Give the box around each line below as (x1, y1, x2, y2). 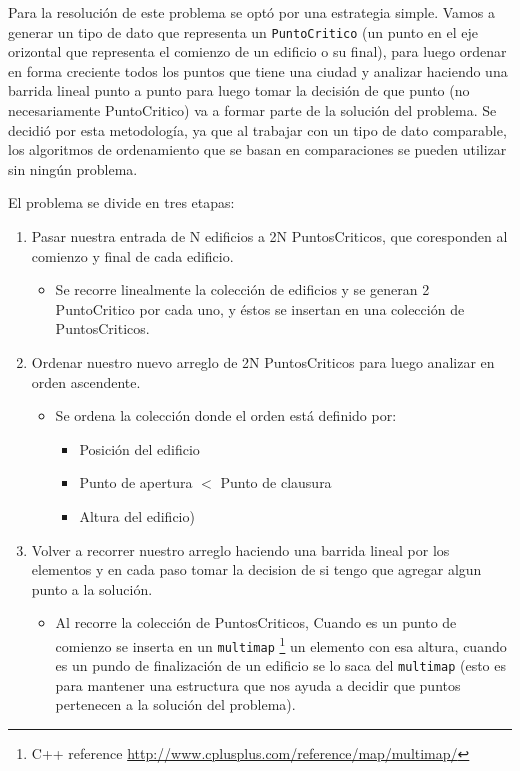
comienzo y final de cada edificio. (31, 245, 234, 266)
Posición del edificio (79, 438, 200, 459)
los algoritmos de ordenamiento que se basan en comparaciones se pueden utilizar (8, 139, 507, 160)
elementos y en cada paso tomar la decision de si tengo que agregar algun (31, 559, 482, 580)
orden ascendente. (31, 371, 141, 392)
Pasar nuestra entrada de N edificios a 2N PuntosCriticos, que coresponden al (31, 226, 508, 246)
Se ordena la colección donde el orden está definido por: (55, 405, 397, 426)
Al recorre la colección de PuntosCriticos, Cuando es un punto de (55, 612, 457, 633)
